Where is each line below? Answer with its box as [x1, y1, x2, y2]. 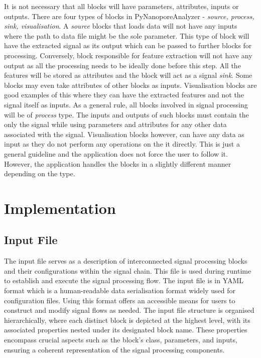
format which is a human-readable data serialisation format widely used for [4, 285, 235, 296]
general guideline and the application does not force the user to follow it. [4, 148, 228, 159]
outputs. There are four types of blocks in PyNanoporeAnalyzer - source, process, [4, 11, 254, 21]
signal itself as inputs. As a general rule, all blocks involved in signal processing [4, 99, 248, 109]
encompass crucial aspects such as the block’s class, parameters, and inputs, [4, 334, 237, 345]
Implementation [4, 197, 116, 218]
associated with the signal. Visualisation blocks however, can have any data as [4, 129, 244, 139]
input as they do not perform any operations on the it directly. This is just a [4, 139, 240, 149]
